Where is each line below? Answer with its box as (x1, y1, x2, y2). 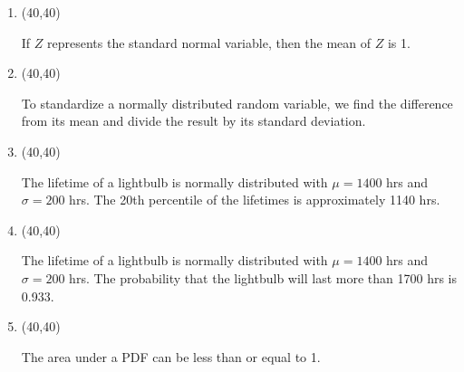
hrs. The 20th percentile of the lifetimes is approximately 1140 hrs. (69, 190, 440, 209)
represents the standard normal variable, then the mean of (47, 33, 372, 52)
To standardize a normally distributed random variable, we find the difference (21, 93, 453, 112)
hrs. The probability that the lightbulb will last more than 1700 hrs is (69, 268, 458, 287)
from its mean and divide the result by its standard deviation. (21, 111, 366, 130)
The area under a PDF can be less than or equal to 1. (21, 347, 321, 366)
